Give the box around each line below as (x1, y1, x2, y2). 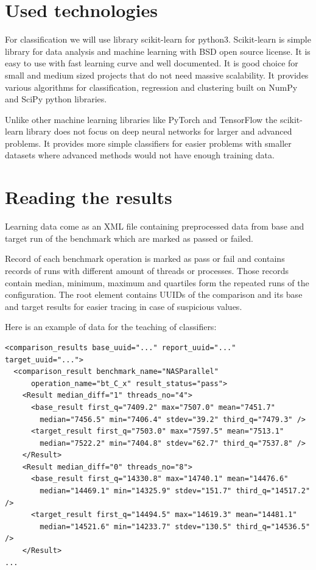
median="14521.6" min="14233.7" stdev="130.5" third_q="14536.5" (40, 522, 311, 531)
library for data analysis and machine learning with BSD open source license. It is (5, 44, 311, 57)
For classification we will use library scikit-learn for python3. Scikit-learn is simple (5, 33, 311, 46)
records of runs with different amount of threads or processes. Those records (5, 264, 289, 276)
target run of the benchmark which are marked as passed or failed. (5, 231, 254, 244)
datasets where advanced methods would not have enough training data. (5, 149, 275, 161)
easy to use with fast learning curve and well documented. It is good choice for (5, 57, 298, 69)
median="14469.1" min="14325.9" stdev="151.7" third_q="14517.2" (40, 487, 311, 496)
